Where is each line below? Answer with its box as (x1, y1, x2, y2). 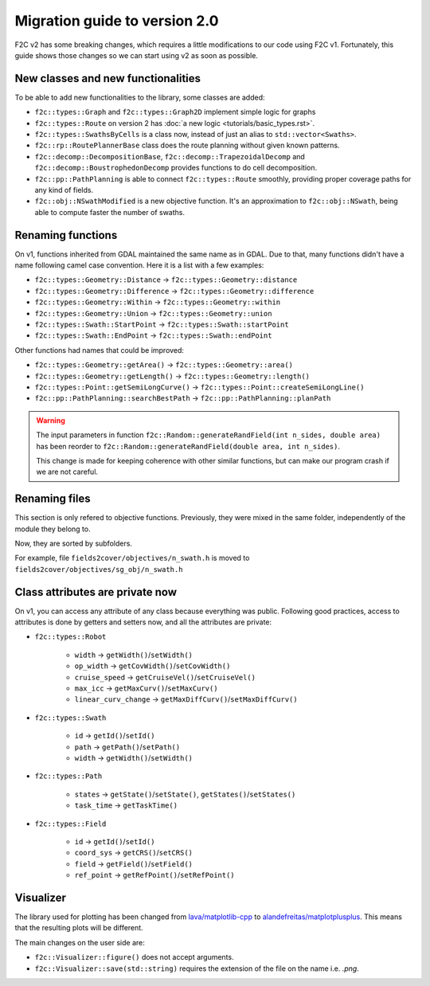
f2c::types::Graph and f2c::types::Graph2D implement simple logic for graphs (34, 108, 316, 117)
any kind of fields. (34, 185, 94, 194)
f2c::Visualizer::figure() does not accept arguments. (34, 953, 234, 962)
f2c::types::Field (34, 819, 107, 828)
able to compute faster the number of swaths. (34, 207, 185, 217)
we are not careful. (36, 467, 99, 477)
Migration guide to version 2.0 (14, 12, 219, 29)
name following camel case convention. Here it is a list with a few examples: (14, 260, 264, 270)
